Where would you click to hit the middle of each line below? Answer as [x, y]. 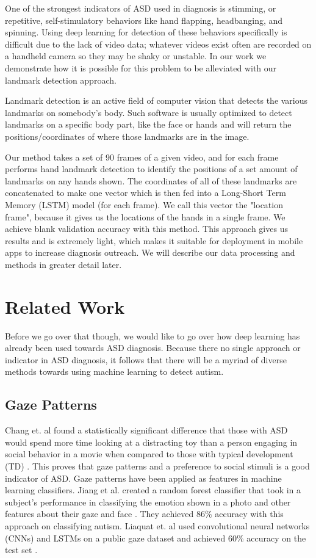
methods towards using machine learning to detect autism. [114, 371]
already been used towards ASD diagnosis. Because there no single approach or [153, 348]
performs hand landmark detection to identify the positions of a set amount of [151, 169]
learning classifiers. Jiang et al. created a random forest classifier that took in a [153, 490]
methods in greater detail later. [63, 264]
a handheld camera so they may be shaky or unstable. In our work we [136, 56]
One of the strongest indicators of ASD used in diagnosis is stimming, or [141, 8]
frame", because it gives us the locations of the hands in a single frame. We [145, 216]
